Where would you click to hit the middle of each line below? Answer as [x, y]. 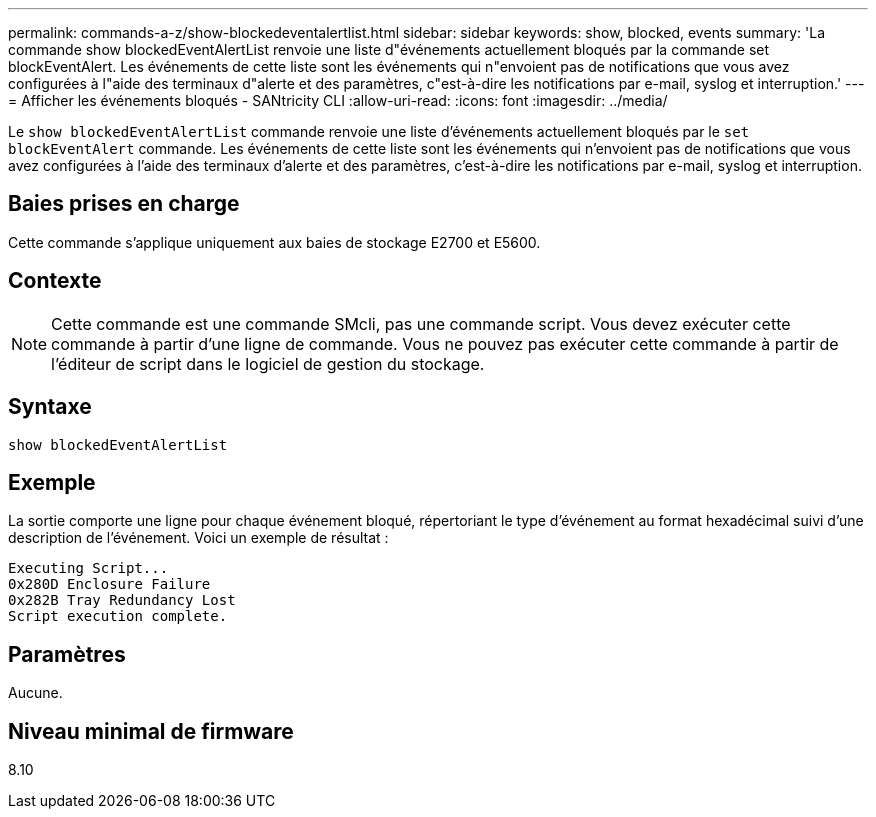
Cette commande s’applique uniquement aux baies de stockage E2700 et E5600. [274, 242]
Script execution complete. [118, 616]
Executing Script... [88, 568]
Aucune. [35, 693]
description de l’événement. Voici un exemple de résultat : [198, 538]
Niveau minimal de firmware [151, 731]
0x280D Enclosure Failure [109, 584]
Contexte [55, 281]
